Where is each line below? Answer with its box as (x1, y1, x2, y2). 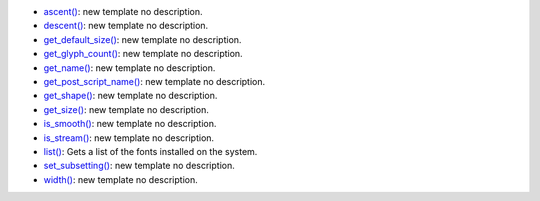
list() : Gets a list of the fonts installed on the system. (43, 145, 258, 157)
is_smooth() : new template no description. (43, 118, 217, 130)
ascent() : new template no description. (43, 6, 204, 17)
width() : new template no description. (43, 173, 199, 185)
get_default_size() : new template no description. (43, 33, 242, 45)
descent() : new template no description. (43, 20, 209, 32)
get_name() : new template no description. (43, 61, 216, 74)
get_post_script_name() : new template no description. (43, 75, 266, 87)
